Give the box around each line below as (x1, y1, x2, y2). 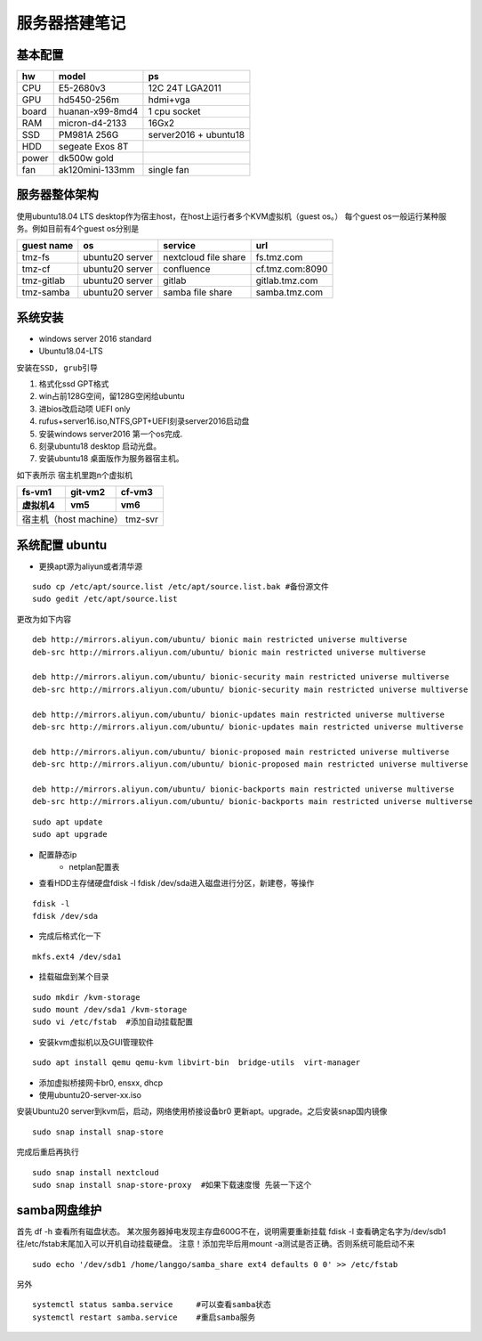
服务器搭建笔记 (16, 13, 126, 33)
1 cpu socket (148, 105, 201, 118)
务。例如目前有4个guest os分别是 (16, 223, 140, 233)
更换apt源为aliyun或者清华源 (38, 561, 143, 572)
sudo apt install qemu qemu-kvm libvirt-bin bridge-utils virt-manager (32, 1058, 361, 1068)
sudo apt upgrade (32, 829, 108, 840)
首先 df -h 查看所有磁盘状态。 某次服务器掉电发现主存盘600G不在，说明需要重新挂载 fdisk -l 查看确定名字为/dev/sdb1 (16, 1225, 446, 1237)
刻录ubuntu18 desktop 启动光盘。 (38, 441, 162, 451)
